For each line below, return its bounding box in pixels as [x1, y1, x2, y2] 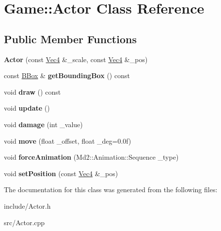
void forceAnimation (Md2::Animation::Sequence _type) [4, 152, 179, 162]
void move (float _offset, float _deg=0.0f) [4, 135, 131, 146]
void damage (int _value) [4, 119, 83, 129]
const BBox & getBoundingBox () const [4, 70, 130, 81]
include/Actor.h [4, 200, 51, 211]
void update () [4, 103, 50, 113]
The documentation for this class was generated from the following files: [4, 184, 218, 195]
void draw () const [4, 86, 61, 97]
